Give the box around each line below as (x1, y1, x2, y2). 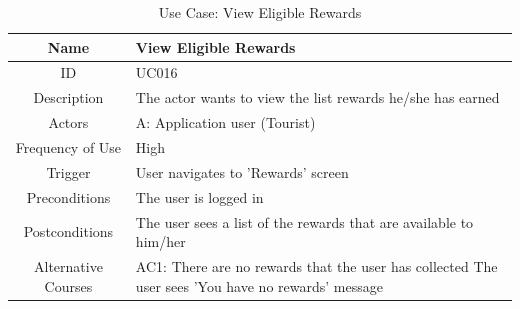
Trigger (46, 161, 91, 182)
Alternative (33, 255, 103, 276)
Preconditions (26, 186, 111, 207)
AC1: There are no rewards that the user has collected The (135, 255, 498, 276)
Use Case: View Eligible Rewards (158, 2, 362, 22)
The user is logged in (135, 186, 264, 207)
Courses (44, 275, 93, 296)
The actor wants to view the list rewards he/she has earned (135, 87, 500, 108)
